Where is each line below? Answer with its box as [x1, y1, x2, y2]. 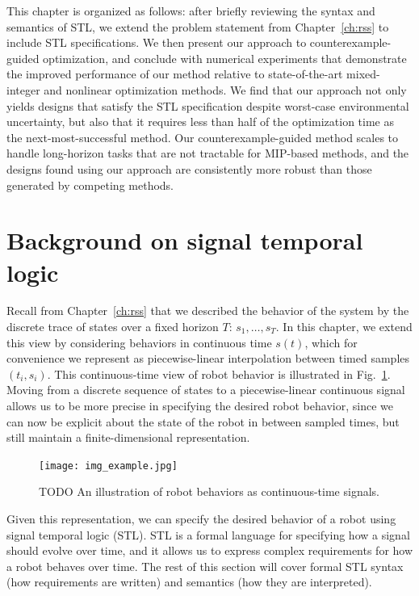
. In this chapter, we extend [275, 318, 413, 335]
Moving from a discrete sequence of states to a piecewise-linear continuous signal [6, 381, 405, 398]
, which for [304, 334, 358, 350]
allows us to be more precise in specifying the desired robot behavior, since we [6, 397, 393, 413]
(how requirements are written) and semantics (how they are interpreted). [6, 573, 372, 590]
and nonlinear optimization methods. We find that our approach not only [44, 81, 407, 98]
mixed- [346, 65, 380, 82]
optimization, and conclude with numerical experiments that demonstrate [43, 49, 407, 66]
